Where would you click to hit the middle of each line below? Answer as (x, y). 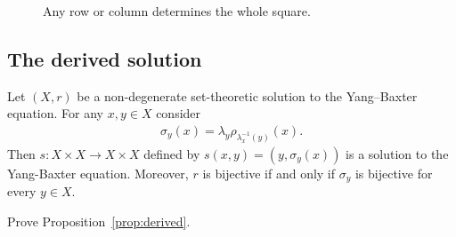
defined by (172, 153)
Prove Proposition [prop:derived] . (99, 221)
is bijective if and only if (269, 173)
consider (179, 113)
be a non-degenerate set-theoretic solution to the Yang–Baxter (247, 95)
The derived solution (105, 58)
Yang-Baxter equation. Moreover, (98, 173)
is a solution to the (397, 153)
